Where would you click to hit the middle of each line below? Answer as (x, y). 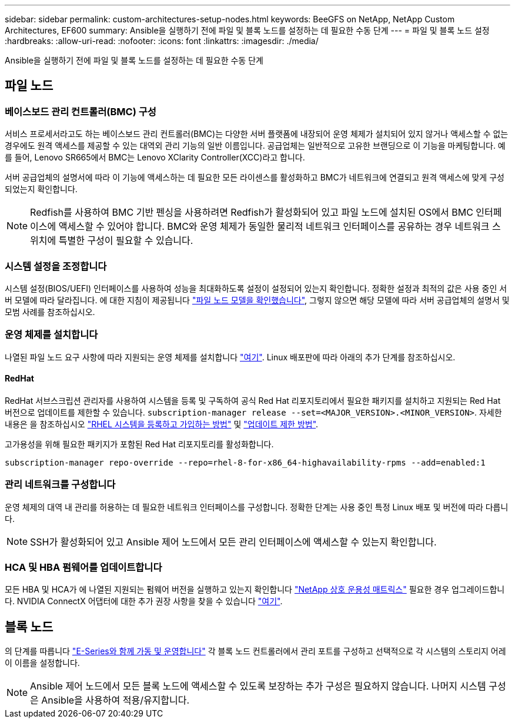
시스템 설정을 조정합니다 (56, 266)
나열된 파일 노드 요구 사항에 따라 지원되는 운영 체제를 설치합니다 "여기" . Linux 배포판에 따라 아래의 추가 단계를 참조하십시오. (230, 357)
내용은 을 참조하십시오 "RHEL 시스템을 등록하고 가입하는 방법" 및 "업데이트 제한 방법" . (162, 424)
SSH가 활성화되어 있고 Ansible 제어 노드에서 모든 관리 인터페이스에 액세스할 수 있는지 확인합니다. (233, 542)
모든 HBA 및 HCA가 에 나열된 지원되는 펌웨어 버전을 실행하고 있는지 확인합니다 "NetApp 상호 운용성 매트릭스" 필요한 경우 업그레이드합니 (255, 590)
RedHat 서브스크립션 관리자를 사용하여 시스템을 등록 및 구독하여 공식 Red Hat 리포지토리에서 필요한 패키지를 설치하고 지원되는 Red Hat (253, 400)
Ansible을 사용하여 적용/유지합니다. (116, 700)
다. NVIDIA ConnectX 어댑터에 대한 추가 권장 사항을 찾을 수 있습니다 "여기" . (144, 601)
